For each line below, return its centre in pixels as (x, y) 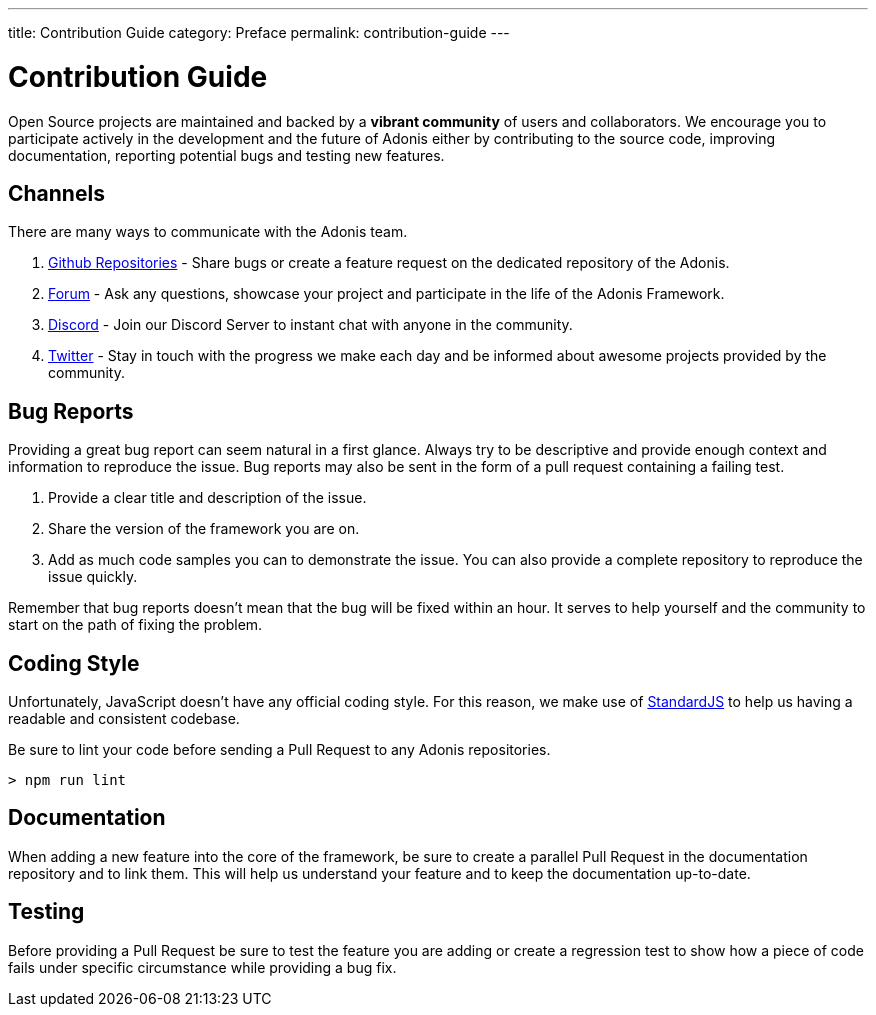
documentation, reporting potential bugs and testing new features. (226, 155)
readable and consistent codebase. (124, 719)
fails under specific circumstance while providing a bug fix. (202, 967)
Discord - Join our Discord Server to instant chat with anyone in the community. (310, 325)
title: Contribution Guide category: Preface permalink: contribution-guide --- (259, 32)
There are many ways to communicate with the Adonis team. (208, 232)
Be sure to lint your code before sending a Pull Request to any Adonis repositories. (279, 750)
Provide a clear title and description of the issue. (207, 498)
